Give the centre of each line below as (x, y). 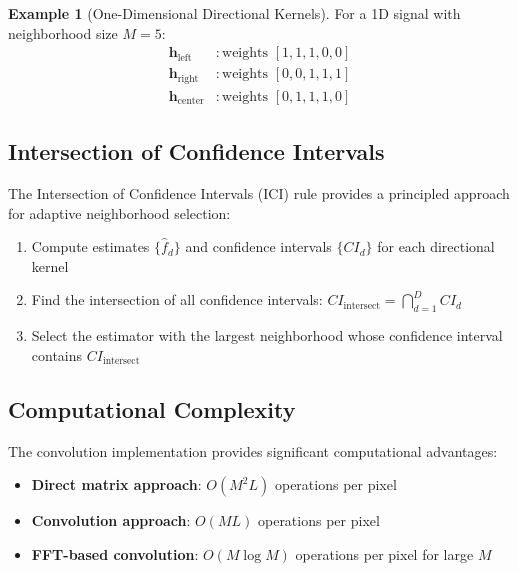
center (190, 101)
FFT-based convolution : (115, 553)
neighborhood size (63, 32)
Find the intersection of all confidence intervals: (177, 299)
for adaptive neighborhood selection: (119, 212)
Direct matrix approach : (116, 484)
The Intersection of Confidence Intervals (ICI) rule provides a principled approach (259, 192)
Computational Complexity (152, 408)
